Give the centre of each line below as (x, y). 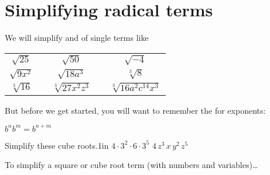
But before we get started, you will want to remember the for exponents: (135, 110)
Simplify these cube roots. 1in (57, 145)
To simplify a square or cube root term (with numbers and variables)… (131, 165)
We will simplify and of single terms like (77, 38)
